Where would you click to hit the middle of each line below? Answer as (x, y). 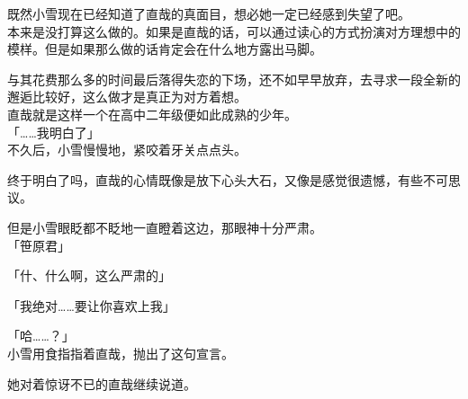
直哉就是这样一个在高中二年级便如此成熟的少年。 (152, 114)
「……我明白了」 (54, 132)
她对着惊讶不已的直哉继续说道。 (102, 383)
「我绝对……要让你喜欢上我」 (91, 305)
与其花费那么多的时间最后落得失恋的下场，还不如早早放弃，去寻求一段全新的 (234, 79)
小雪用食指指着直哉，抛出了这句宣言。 (121, 353)
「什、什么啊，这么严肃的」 (89, 275)
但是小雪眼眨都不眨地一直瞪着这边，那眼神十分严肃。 (165, 227)
